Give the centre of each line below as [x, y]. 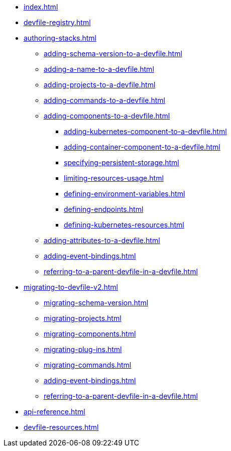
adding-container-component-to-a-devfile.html [142, 147]
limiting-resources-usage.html [114, 178]
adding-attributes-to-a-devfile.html [102, 240]
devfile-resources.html [61, 427]
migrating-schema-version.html [96, 303]
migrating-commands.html [88, 365]
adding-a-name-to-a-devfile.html [99, 69]
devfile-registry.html [57, 22]
